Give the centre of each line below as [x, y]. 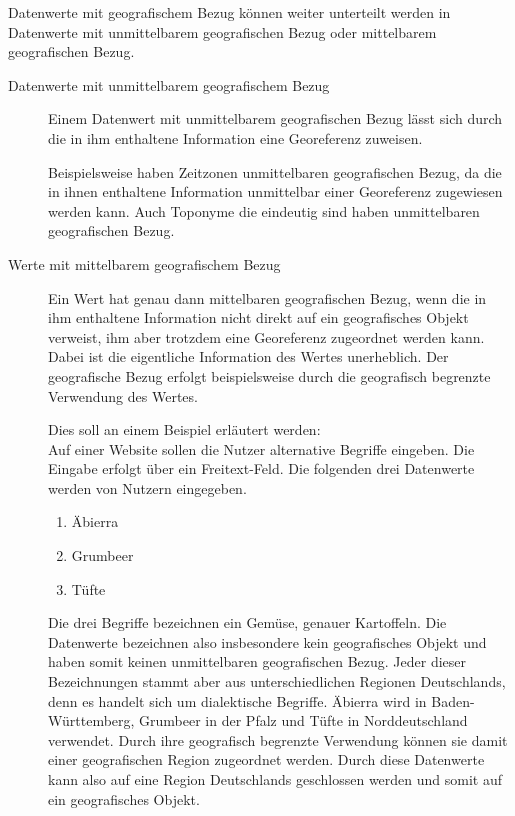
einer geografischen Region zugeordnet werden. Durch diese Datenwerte [266, 759]
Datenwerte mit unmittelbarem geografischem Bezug [169, 84]
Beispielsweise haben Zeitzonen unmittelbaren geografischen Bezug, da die [275, 171]
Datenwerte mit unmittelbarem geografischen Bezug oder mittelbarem [222, 31]
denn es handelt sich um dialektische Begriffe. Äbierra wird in [237, 700]
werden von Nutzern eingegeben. [147, 487]
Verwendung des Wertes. [123, 395]
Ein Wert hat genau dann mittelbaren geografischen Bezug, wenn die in [267, 297]
